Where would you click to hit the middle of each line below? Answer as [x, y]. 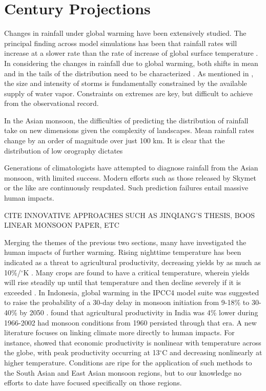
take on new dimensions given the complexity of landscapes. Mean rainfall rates [129, 130]
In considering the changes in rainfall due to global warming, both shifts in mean [131, 63]
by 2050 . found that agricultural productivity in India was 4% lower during [139, 312]
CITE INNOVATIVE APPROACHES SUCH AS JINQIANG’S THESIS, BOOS [130, 215]
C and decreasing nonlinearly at [212, 352]
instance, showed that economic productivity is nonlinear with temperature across [133, 342]
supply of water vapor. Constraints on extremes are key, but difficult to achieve [129, 93]
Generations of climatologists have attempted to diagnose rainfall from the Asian [131, 168]
